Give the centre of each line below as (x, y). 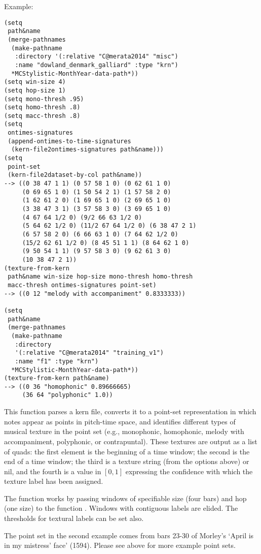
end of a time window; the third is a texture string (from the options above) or (127, 461)
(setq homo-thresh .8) (42, 107)
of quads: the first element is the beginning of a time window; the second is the (127, 451)
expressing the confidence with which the (189, 471)
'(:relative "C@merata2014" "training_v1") (89, 353)
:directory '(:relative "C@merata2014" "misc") (97, 57)
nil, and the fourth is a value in (53, 471)
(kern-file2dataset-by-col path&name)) (75, 175)
